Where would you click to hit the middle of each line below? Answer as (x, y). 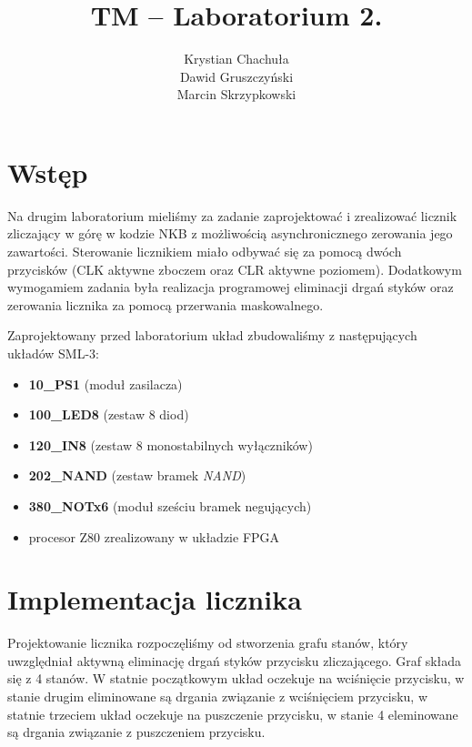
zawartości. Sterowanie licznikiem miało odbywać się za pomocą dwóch (205, 252)
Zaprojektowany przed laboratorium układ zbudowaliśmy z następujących (212, 335)
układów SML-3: (53, 353)
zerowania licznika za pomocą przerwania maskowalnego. (166, 304)
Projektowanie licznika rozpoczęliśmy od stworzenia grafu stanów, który (208, 643)
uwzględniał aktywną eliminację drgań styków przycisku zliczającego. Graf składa (235, 660)
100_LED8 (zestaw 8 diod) (109, 414)
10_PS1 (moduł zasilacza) (105, 384)
